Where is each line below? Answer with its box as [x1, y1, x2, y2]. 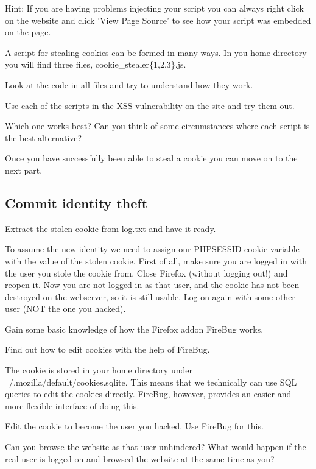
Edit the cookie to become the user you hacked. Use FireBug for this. [5, 420, 264, 432]
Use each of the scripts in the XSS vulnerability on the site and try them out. [5, 99, 295, 111]
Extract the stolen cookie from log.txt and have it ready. [5, 222, 216, 234]
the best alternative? [5, 131, 82, 144]
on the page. [5, 26, 51, 38]
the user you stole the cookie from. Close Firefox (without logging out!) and [5, 266, 288, 279]
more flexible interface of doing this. [5, 399, 139, 412]
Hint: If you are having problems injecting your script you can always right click [5, 2, 304, 14]
